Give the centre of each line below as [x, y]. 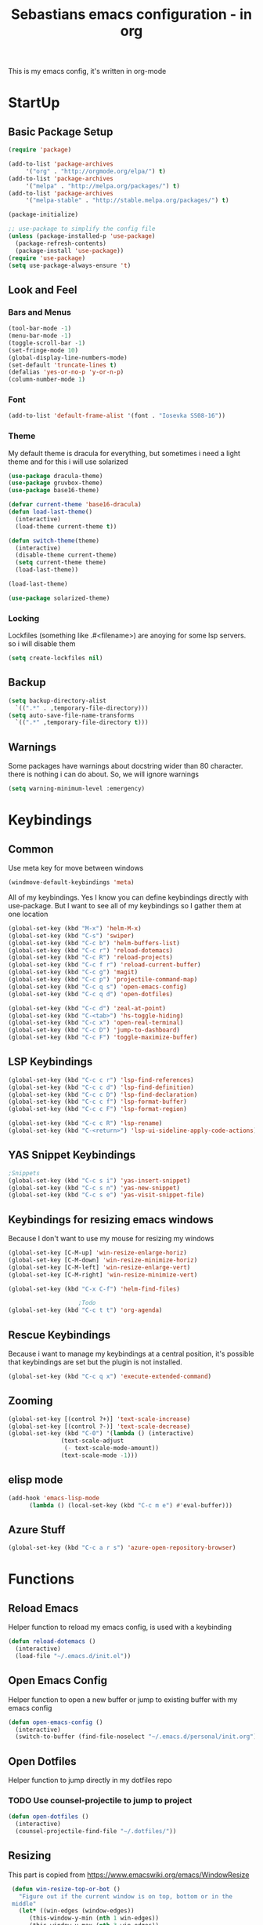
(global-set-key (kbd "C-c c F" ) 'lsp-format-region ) [98, 1109]
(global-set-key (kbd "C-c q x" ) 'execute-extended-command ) [110, 1377]
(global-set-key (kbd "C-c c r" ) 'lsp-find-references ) [101, 1080]
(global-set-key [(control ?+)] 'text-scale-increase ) [99, 1419]
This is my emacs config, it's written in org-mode [87, 71]
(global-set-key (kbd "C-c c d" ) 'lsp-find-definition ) [101, 1087]
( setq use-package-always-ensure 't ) [70, 265]
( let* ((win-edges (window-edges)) [76, 1911]
